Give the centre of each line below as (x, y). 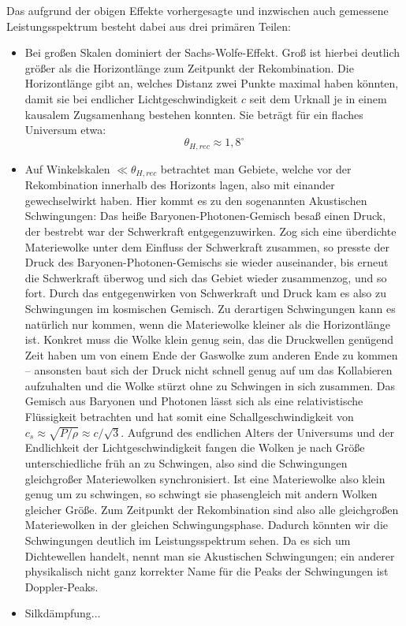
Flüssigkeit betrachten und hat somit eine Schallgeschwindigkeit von (189, 417)
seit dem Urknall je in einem (318, 98)
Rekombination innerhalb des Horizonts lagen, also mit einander (180, 185)
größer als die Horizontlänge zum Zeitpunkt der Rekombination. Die (189, 67)
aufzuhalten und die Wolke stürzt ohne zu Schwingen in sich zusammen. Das (210, 385)
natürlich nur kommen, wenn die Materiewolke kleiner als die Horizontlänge (207, 324)
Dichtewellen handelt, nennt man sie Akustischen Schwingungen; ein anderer (210, 555)
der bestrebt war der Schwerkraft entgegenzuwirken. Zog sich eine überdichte (210, 231)
